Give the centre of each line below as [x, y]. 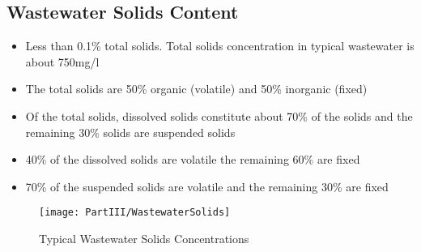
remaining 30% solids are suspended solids [130, 132]
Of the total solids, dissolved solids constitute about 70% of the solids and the [219, 115]
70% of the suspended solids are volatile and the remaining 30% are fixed [207, 186]
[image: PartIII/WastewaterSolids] [135, 213]
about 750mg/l [62, 61]
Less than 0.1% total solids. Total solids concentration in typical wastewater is [220, 46]
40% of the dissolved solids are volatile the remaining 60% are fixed [193, 159]
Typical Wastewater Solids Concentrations [144, 239]
